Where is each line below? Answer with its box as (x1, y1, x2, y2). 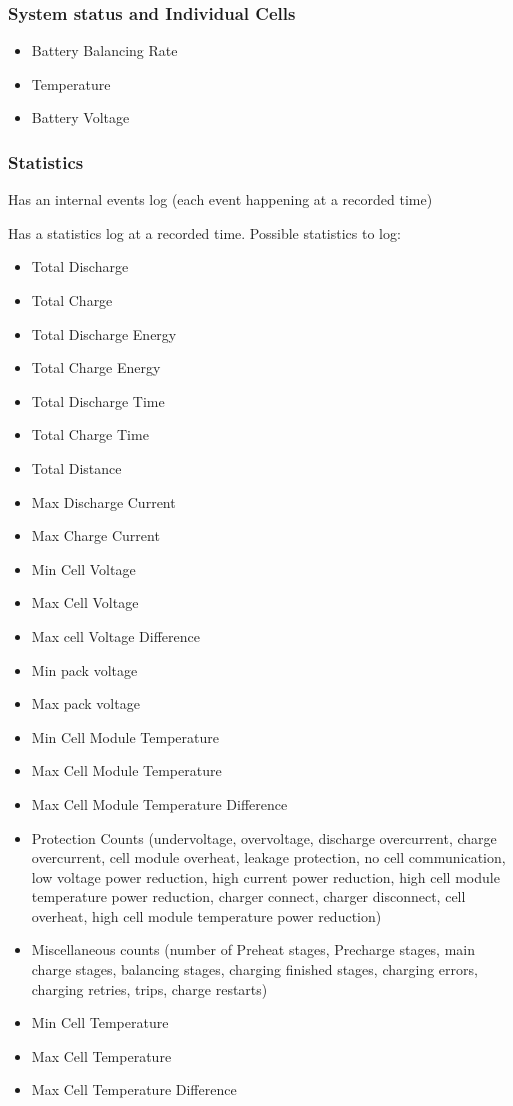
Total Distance (31, 457, 122, 478)
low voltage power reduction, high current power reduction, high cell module (31, 866, 500, 887)
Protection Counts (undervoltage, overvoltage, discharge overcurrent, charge (31, 827, 497, 848)
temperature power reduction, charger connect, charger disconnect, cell (31, 886, 466, 907)
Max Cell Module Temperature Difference (31, 793, 288, 814)
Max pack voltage (31, 693, 140, 714)
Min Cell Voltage (31, 558, 136, 579)
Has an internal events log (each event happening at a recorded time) (8, 189, 433, 210)
